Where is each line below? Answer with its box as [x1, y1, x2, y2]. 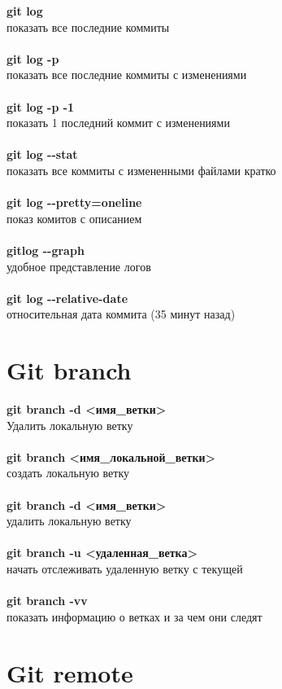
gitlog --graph [7, 241, 85, 258]
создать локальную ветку [7, 464, 129, 481]
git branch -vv [7, 592, 88, 609]
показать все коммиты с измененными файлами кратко [7, 161, 276, 178]
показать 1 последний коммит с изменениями [7, 114, 230, 131]
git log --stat [7, 146, 78, 163]
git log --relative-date [7, 289, 128, 306]
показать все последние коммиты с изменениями [7, 66, 247, 83]
